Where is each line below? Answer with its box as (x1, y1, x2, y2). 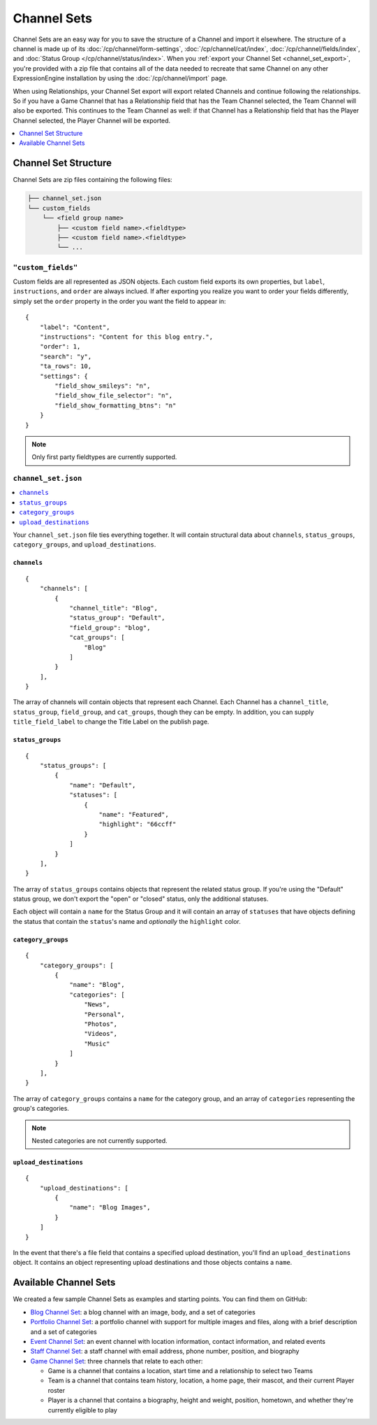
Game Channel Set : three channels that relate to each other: (30, 1356, 203, 1365)
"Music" (84, 1039, 110, 1048)
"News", (84, 1001, 110, 1009)
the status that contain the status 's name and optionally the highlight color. (13, 917, 241, 925)
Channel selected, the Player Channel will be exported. (13, 116, 171, 125)
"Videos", (84, 1030, 118, 1038)
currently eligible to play (47, 1405, 118, 1414)
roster (47, 1386, 66, 1394)
